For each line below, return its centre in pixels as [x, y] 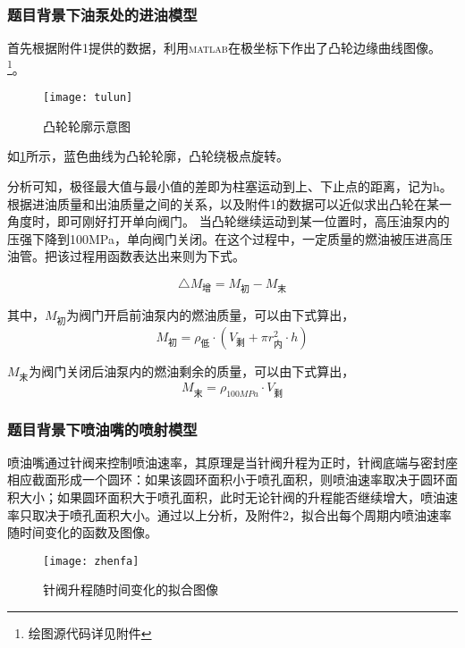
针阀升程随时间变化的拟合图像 [131, 589]
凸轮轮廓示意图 [87, 126]
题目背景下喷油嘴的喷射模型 [102, 429]
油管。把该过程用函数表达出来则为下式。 [126, 256]
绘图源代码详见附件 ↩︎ [90, 633]
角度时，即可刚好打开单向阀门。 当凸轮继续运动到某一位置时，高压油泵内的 [228, 221]
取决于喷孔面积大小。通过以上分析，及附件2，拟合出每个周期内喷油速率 [241, 514]
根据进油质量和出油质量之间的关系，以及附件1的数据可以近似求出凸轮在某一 [229, 203]
